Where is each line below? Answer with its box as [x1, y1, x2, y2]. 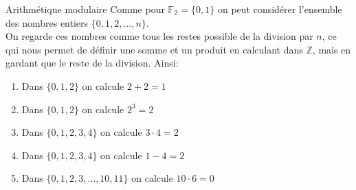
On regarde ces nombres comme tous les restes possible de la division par [5, 29, 313, 43]
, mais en [312, 42, 351, 56]
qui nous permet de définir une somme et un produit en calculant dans [5, 42, 303, 56]
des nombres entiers [5, 15, 89, 29]
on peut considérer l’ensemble [217, 2, 342, 16]
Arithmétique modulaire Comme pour [5, 2, 165, 16]
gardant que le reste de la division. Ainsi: [5, 56, 179, 70]
